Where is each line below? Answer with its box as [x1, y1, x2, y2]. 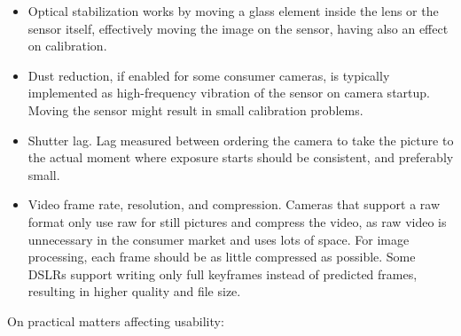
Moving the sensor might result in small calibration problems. [27, 100, 363, 119]
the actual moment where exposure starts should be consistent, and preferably [27, 148, 454, 167]
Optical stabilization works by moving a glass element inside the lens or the [27, 2, 439, 20]
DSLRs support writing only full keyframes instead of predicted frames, [27, 264, 418, 283]
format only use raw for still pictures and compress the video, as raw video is [27, 212, 447, 231]
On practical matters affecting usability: [7, 311, 224, 330]
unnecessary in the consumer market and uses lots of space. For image [27, 230, 410, 248]
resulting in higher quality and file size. [27, 282, 241, 301]
